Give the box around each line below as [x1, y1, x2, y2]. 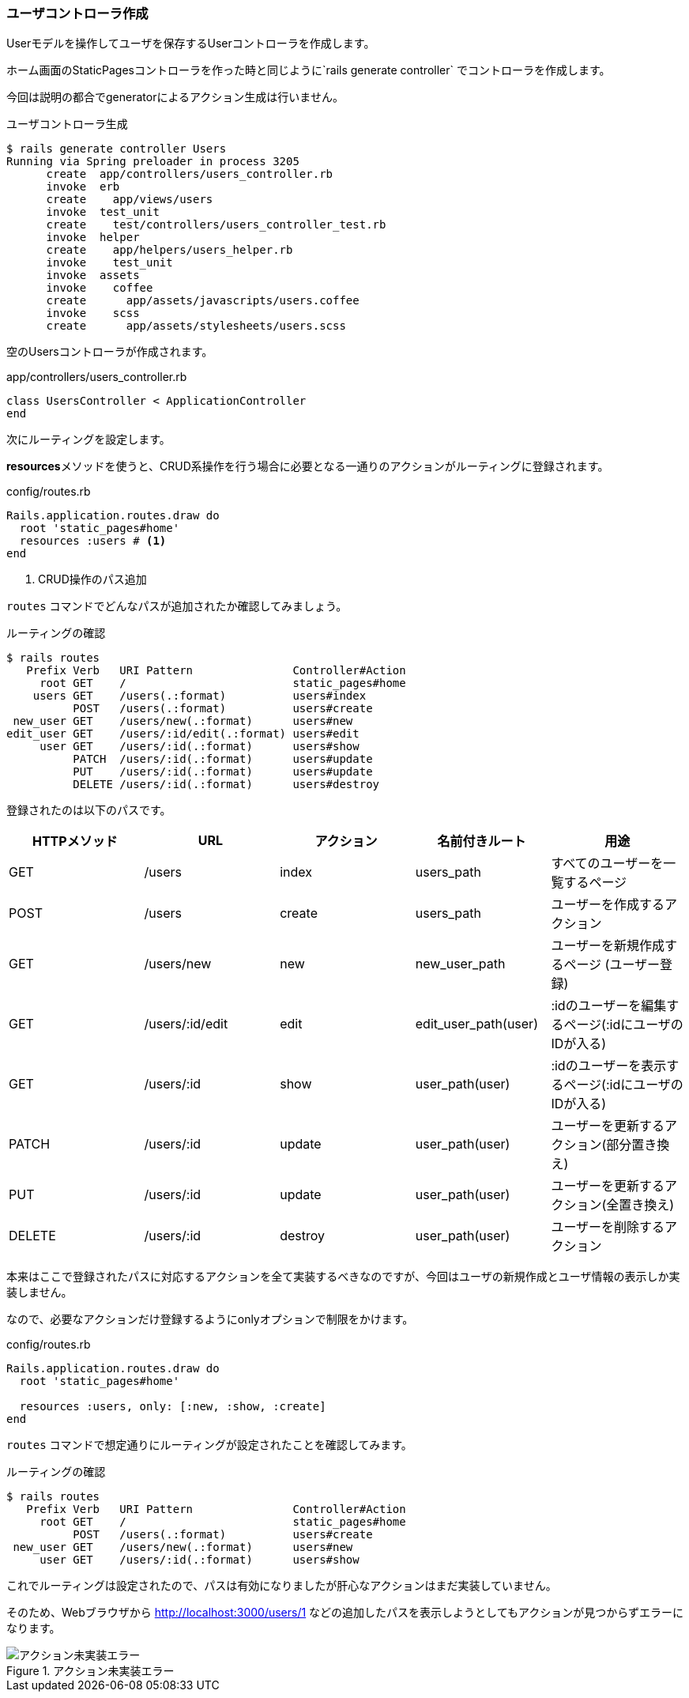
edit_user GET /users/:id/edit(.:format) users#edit [6, 727, 360, 741]
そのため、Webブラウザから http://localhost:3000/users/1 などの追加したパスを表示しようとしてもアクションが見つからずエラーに [6, 1606, 684, 1620]
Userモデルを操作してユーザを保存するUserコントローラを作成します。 [6, 36, 375, 51]
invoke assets [46, 269, 140, 282]
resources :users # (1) [19, 534, 167, 548]
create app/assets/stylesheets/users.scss [46, 319, 346, 333]
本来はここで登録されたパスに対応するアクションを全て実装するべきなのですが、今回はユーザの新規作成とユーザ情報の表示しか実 [6, 1270, 680, 1284]
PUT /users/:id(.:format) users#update [73, 765, 373, 779]
